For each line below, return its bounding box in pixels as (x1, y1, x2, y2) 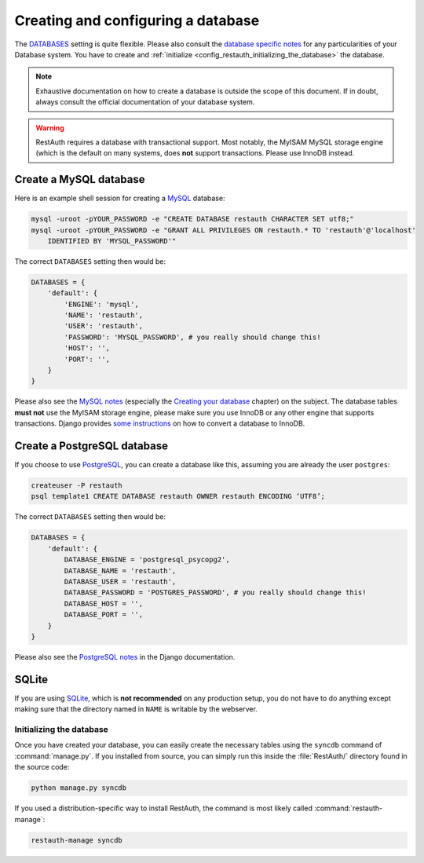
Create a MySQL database (14, 173, 145, 186)
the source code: (14, 762, 70, 772)
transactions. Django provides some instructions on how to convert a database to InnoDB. (14, 419, 305, 428)
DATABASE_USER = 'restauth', (64, 577, 177, 587)
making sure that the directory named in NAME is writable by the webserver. (14, 704, 258, 714)
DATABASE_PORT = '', (64, 610, 144, 620)
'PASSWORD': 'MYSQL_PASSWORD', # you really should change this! (64, 332, 321, 342)
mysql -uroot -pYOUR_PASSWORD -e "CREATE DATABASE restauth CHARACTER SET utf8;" (31, 214, 355, 224)
